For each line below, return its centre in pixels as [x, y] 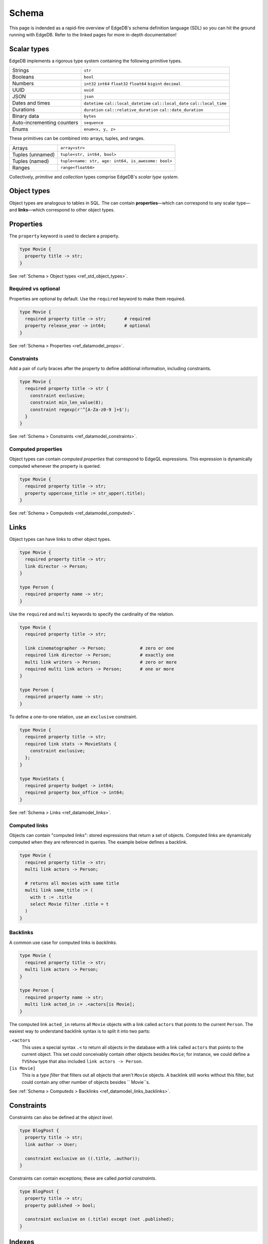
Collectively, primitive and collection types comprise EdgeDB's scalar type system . [94, 177]
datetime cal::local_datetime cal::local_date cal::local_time [155, 104]
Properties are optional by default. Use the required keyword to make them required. [97, 299]
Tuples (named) [31, 161]
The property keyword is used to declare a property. [64, 236]
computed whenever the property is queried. [55, 466]
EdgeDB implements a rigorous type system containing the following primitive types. [96, 61]
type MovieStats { [42, 778]
